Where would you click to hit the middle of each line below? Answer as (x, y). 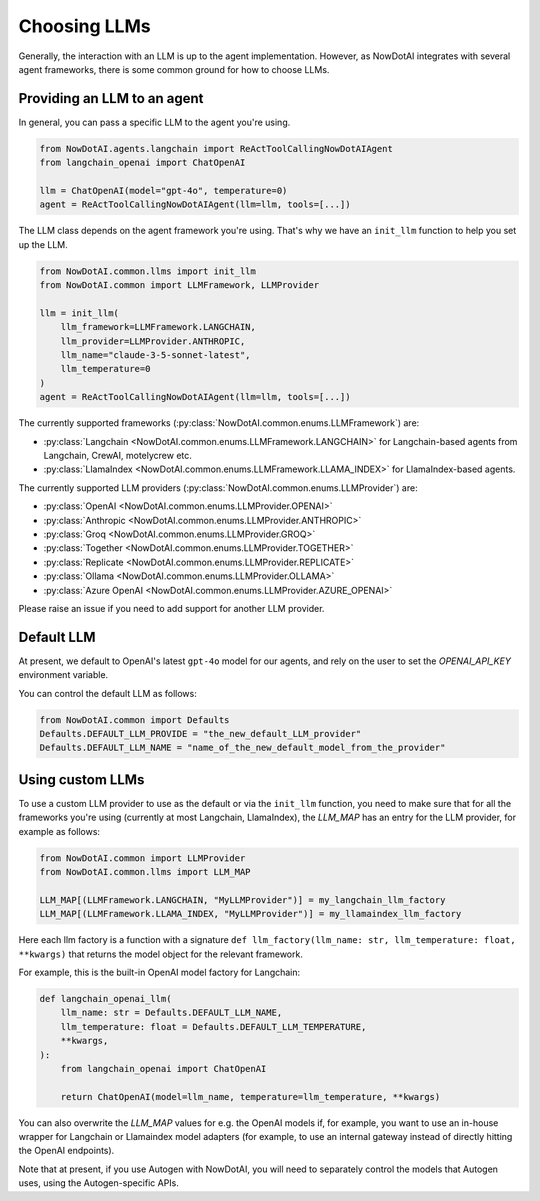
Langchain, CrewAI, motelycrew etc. (117, 456)
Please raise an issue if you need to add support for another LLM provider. (171, 608)
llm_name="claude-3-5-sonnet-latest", (155, 355)
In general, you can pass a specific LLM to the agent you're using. (154, 122)
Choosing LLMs (84, 26)
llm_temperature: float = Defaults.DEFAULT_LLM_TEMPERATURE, (213, 1026)
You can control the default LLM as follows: (107, 693)
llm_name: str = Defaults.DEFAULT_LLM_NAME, (171, 1013)
